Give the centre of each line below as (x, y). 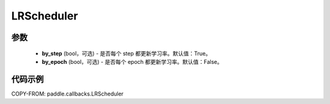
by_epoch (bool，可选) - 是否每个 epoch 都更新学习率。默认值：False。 (132, 61)
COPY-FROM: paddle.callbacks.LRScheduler (68, 94)
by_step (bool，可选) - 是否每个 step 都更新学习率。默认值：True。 (127, 53)
